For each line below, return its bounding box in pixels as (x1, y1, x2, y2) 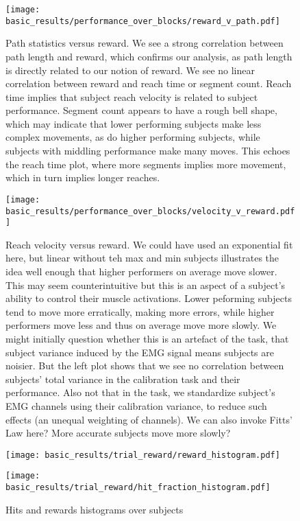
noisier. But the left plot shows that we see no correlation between (5, 358, 284, 373)
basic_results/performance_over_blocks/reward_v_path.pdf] (5, 16, 280, 26)
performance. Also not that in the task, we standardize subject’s (5, 385, 275, 400)
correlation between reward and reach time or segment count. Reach (5, 76, 292, 91)
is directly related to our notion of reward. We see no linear (5, 62, 255, 77)
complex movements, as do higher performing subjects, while (5, 130, 260, 144)
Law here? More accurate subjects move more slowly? (5, 426, 231, 440)
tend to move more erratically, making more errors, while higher (5, 304, 275, 319)
